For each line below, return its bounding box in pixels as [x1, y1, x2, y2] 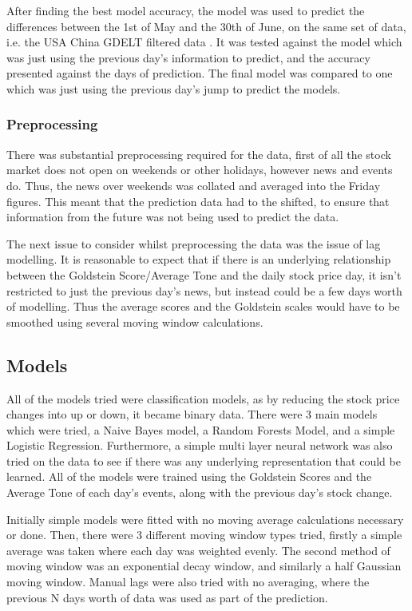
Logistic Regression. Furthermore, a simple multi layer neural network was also [6, 437, 393, 454]
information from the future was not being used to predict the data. [6, 208, 339, 225]
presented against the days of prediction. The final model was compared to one [6, 65, 393, 81]
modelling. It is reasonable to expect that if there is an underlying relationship [6, 251, 391, 268]
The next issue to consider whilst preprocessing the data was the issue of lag [6, 235, 381, 252]
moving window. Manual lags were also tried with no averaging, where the [6, 573, 370, 590]
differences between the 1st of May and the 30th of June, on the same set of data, [6, 18, 406, 34]
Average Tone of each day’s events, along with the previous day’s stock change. [6, 484, 393, 501]
